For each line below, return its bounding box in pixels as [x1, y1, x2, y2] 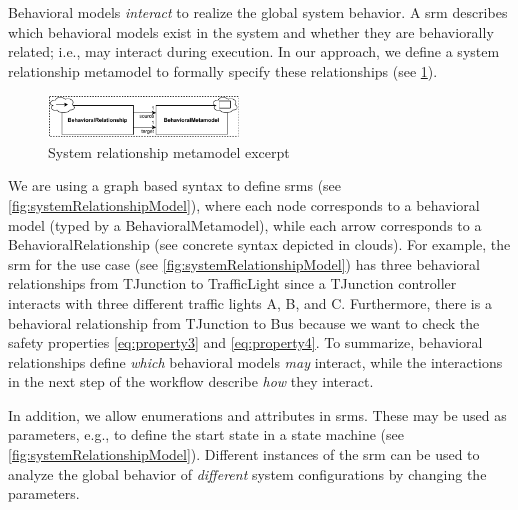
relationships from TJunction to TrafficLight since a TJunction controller [8, 273, 457, 294]
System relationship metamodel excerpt [48, 141, 290, 162]
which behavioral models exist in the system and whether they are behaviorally [8, 21, 494, 42]
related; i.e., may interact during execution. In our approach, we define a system [8, 41, 500, 62]
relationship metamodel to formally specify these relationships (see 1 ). [8, 60, 438, 81]
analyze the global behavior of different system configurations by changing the [8, 463, 487, 484]
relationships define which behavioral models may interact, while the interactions [8, 351, 503, 372]
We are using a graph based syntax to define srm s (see [8, 175, 342, 196]
